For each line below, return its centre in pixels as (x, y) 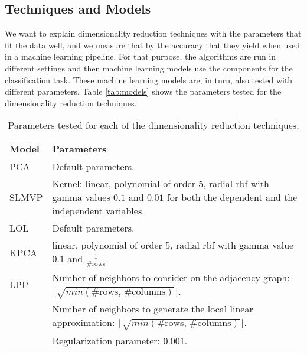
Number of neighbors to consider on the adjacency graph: (171, 277)
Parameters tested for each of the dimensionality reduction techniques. (153, 125)
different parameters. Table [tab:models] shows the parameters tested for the (143, 91)
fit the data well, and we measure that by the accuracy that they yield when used (152, 45)
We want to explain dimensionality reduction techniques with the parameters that (153, 33)
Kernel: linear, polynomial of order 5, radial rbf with (161, 184)
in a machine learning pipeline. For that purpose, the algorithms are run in (141, 56)
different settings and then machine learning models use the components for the (149, 68)
